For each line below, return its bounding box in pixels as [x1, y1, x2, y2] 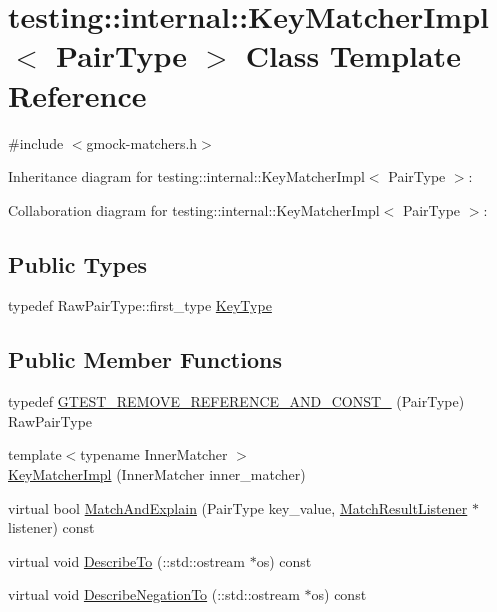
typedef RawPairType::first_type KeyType [8, 295, 272, 316]
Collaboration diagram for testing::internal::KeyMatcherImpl [8, 199, 380, 220]
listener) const [8, 517, 95, 538]
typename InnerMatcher [80, 444, 228, 465]
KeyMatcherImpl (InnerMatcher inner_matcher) [8, 464, 306, 485]
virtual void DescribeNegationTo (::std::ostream [8, 584, 300, 605]
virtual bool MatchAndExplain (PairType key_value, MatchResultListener [8, 497, 468, 518]
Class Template [245, 35, 461, 76]
